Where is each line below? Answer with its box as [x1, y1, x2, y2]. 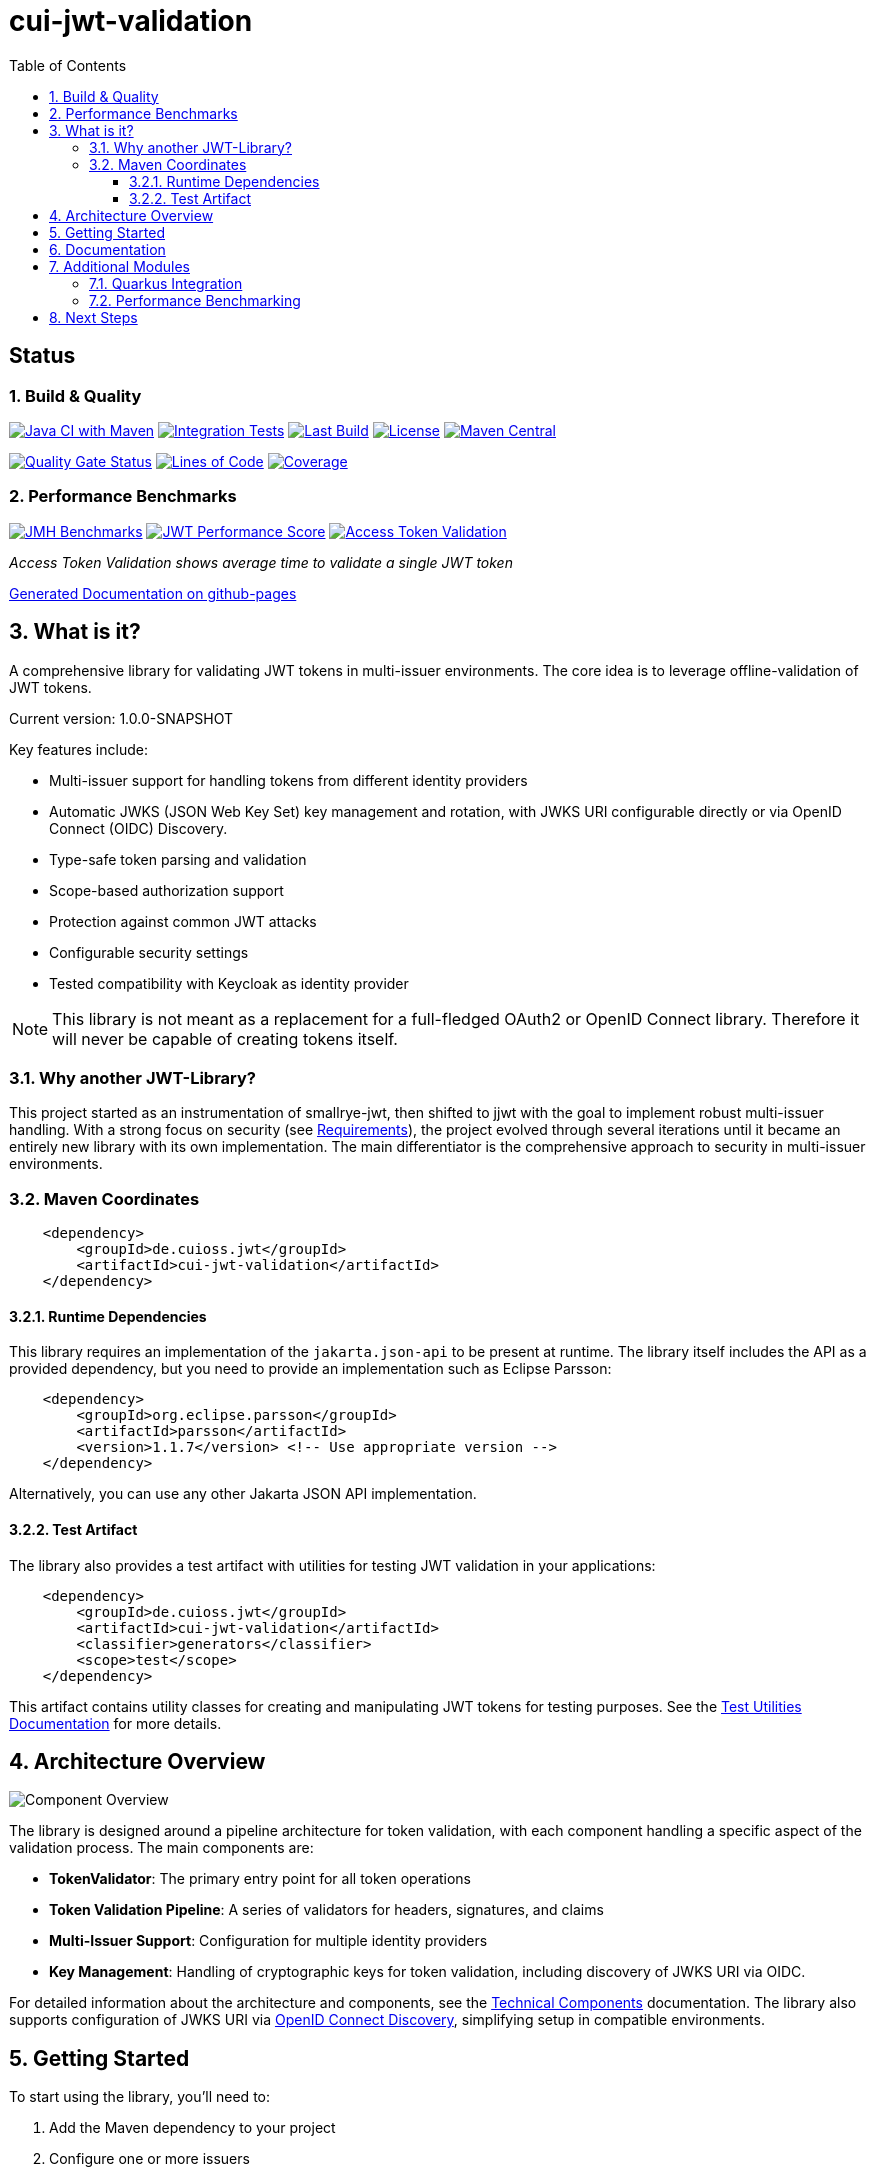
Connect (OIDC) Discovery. [49, 819, 228, 837]
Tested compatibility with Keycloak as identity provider [49, 974, 409, 992]
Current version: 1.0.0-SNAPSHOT [9, 709, 234, 727]
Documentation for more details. [9, 1714, 222, 1732]
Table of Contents [9, 56, 127, 74]
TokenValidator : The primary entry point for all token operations [49, 1870, 472, 1888]
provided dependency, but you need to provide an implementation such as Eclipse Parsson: [9, 1360, 612, 1378]
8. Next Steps [49, 308, 138, 326]
